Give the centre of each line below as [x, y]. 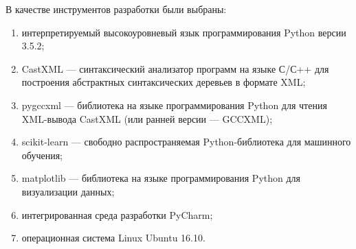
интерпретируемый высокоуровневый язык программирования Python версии [184, 32]
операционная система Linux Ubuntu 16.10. [113, 238]
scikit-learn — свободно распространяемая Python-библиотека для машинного [186, 142]
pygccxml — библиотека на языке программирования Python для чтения [174, 105]
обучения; [42, 155]
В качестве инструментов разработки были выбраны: [116, 9]
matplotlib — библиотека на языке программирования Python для [161, 178]
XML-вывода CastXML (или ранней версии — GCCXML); [147, 118]
